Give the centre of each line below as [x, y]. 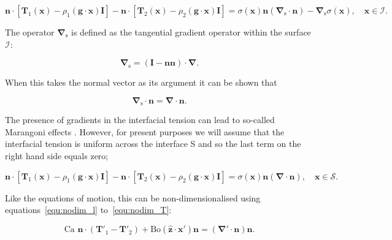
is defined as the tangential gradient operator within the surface [191, 32]
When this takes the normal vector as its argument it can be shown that [141, 82]
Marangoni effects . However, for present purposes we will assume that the [145, 131]
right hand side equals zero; [57, 156]
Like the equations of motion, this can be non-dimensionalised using [133, 197]
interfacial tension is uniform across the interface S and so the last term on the [153, 144]
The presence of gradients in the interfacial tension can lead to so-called [140, 120]
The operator [30, 32]
